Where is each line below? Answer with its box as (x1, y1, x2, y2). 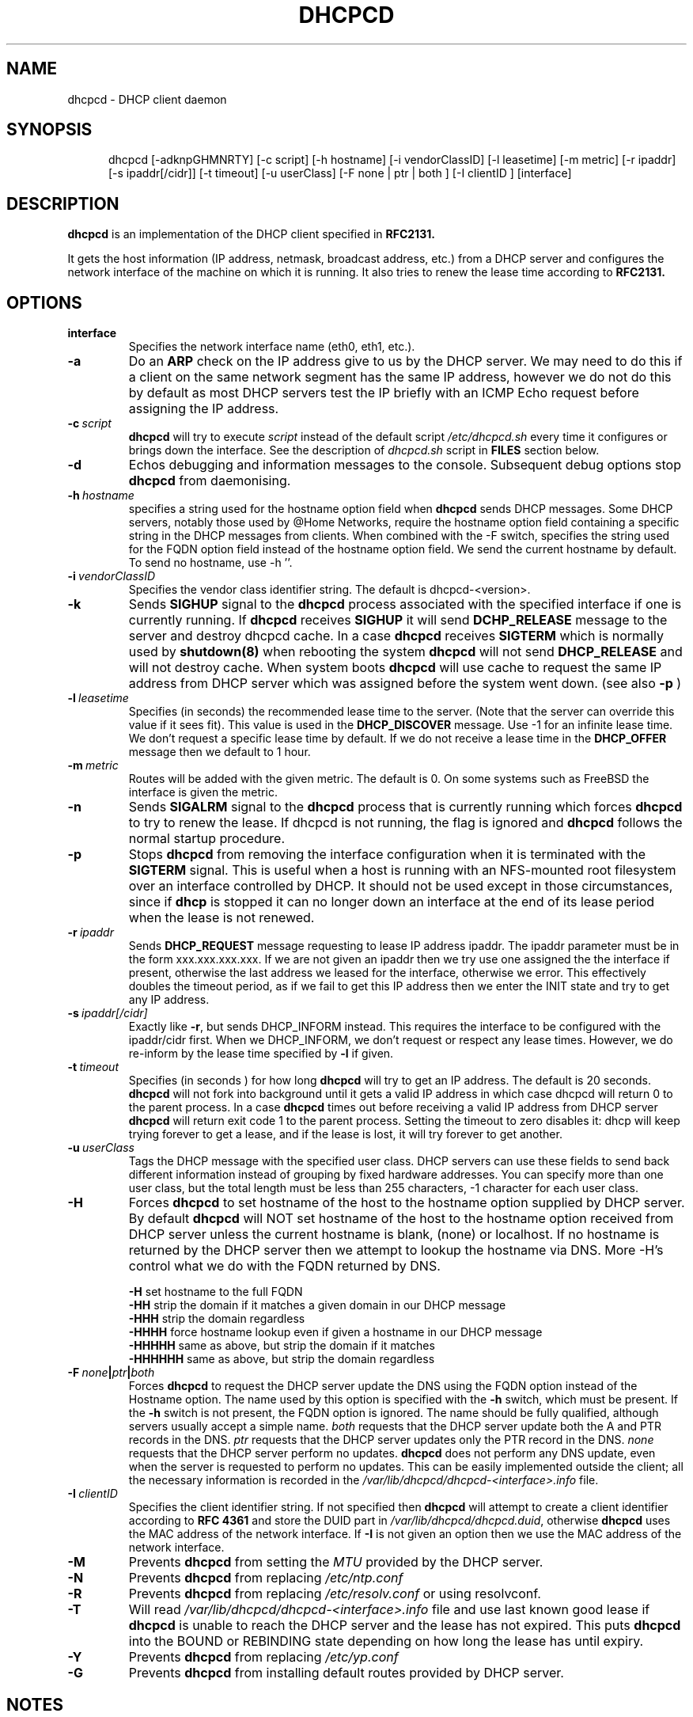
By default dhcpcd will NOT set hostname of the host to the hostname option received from (128, 1210, 674, 1227)
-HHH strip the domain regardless (128, 1312, 305, 1326)
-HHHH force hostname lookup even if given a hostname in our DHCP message (128, 1325, 543, 1339)
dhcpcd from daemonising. (128, 473, 291, 489)
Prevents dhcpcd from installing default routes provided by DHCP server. (128, 1665, 564, 1681)
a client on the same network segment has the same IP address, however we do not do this (128, 369, 672, 386)
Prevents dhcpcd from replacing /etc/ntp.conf (128, 1570, 403, 1586)
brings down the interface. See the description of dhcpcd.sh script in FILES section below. (128, 443, 600, 458)
